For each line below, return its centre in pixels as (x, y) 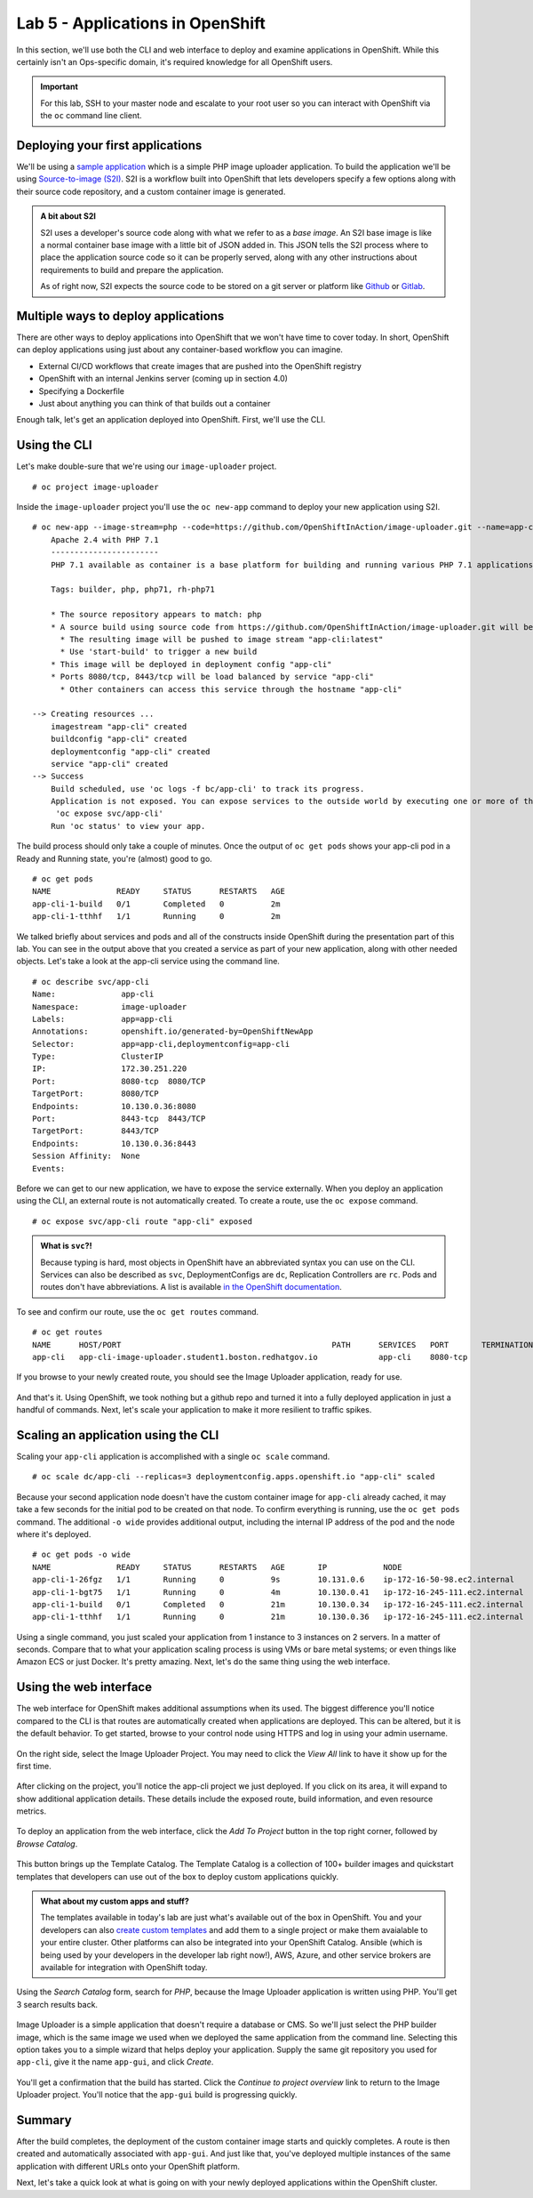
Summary (44, 2120)
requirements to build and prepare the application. (132, 270)
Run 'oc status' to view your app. (128, 826)
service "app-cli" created (109, 764)
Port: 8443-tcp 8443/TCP (119, 1119)
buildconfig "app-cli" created (119, 739)
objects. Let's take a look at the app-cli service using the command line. (148, 962)
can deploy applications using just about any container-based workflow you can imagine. (180, 350)
